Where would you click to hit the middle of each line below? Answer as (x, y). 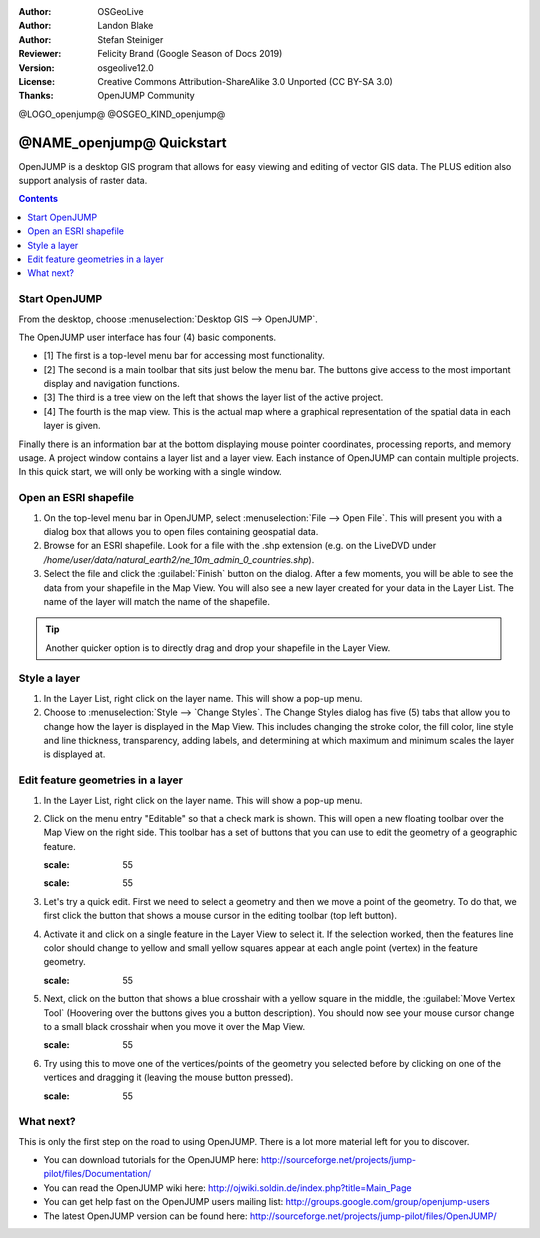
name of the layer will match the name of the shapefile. (156, 601)
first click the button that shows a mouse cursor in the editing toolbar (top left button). (220, 916)
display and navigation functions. (111, 384)
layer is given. (72, 426)
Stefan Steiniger (130, 39)
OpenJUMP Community (146, 96)
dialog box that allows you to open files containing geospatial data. (181, 531)
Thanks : (36, 96)
